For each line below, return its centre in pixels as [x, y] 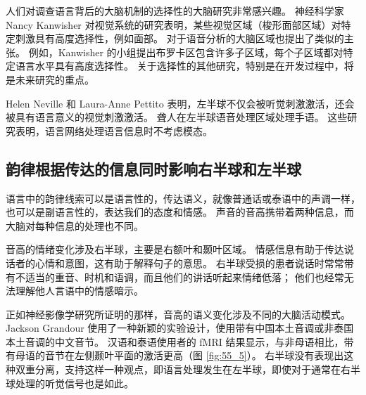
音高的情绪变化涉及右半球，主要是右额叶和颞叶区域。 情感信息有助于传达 [175, 249]
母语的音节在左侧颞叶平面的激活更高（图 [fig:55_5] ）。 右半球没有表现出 [179, 355]
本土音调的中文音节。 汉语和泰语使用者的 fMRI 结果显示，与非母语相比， [175, 341]
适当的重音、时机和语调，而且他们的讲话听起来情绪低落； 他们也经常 [184, 277]
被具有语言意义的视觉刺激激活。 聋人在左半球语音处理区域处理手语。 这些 [177, 117]
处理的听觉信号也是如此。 [74, 383]
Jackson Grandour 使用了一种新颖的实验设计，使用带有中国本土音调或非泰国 [180, 328]
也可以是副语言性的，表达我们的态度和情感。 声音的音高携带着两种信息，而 [180, 212]
